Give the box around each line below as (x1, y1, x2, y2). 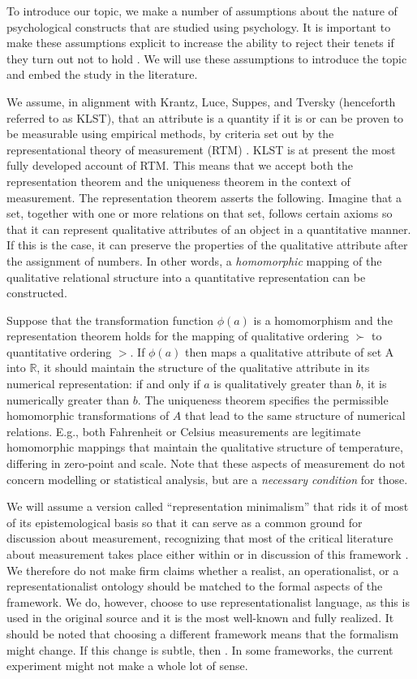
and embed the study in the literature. (6, 66, 198, 83)
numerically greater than (6, 391, 130, 408)
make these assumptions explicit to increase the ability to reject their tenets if (6, 34, 394, 51)
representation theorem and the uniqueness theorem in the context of (6, 172, 350, 189)
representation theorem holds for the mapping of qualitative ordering (6, 327, 349, 344)
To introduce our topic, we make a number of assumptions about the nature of (6, 2, 398, 19)
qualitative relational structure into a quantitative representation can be (6, 268, 366, 285)
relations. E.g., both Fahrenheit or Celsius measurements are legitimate (6, 422, 361, 439)
